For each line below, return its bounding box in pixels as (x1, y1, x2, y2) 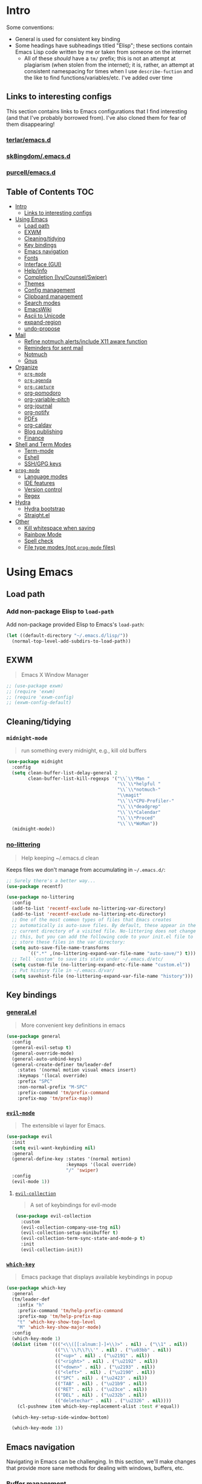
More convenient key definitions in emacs (21, 1021, 126, 1029)
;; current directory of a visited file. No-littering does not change (11, 928, 197, 934)
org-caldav (24, 421, 52, 429)
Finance (24, 434, 44, 442)
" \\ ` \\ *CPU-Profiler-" (117, 798, 174, 804)
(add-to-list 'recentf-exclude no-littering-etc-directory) (11, 911, 166, 917)
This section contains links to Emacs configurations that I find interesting (6, 107, 187, 115)
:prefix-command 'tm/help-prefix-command (17, 1307, 123, 1314)
